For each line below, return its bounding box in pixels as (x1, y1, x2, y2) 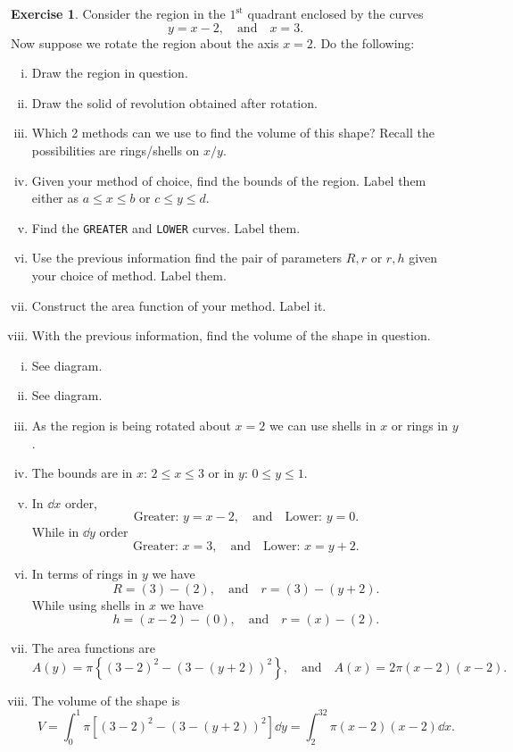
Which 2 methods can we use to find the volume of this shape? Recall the (31, 123, 434, 142)
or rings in (391, 415, 448, 434)
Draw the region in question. (31, 63, 188, 82)
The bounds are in (31, 464, 133, 482)
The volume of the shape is (31, 690, 180, 709)
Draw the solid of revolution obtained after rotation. (31, 93, 318, 112)
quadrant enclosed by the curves (247, 4, 424, 22)
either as (31, 188, 79, 207)
